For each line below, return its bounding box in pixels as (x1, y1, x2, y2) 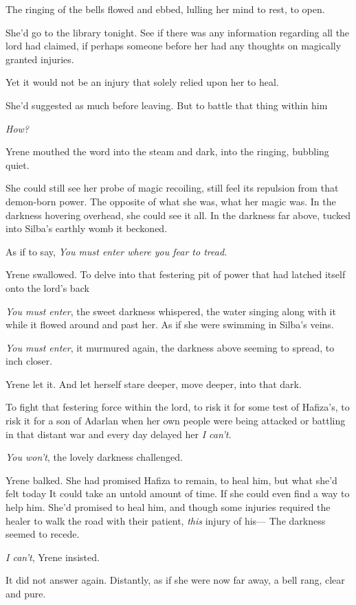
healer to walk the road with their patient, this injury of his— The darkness (5, 513, 326, 527)
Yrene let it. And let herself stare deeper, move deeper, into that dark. (5, 376, 302, 391)
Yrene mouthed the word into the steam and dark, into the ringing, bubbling (5, 144, 329, 159)
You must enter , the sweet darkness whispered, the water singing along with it (5, 304, 336, 318)
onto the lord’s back (5, 280, 89, 295)
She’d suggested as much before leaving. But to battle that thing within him (5, 98, 328, 112)
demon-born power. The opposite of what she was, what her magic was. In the (5, 194, 336, 208)
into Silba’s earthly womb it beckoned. (5, 221, 168, 236)
